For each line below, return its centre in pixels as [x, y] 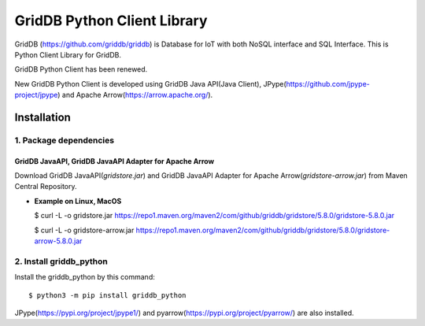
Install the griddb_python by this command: [85, 277]
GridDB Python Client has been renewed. [81, 69]
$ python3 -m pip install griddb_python [107, 295]
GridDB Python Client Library [111, 20]
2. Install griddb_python [61, 261]
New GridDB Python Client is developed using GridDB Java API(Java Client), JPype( [150, 83]
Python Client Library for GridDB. [68, 54]
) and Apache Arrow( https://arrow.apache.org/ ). [135, 95]
